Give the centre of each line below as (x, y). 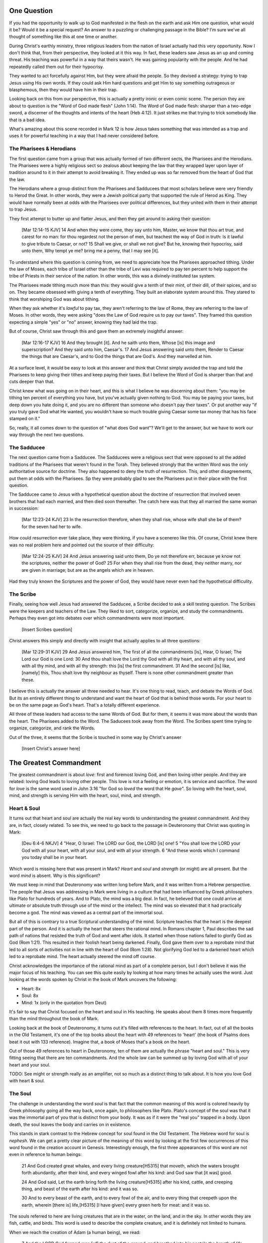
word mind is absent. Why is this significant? (55, 876)
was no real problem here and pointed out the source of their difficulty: (82, 545)
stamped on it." (25, 419)
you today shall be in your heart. (55, 857)
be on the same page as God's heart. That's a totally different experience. (85, 705)
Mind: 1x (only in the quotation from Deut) (64, 1002)
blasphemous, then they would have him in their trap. (64, 90)
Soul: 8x (30, 996)
